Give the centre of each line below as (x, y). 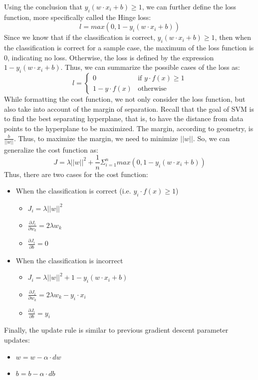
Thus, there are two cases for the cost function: (76, 174)
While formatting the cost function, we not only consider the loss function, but (125, 99)
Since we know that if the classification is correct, (80, 37)
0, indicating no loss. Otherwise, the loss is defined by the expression (109, 57)
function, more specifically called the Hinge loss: (78, 17)
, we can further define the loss (189, 6)
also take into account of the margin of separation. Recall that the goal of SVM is (129, 108)
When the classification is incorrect (69, 260)
